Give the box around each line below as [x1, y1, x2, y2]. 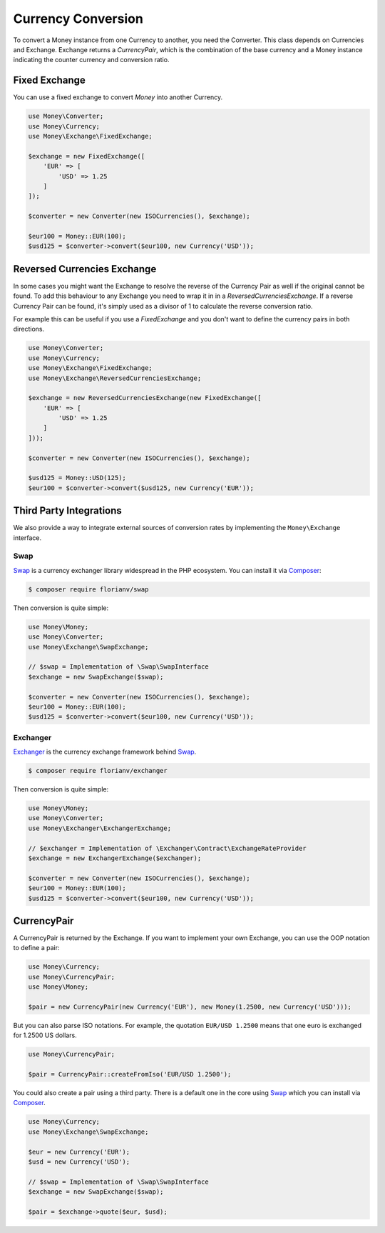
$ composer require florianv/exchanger [28, 767, 168, 775]
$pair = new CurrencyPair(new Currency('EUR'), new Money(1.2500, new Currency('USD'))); [28, 1002, 352, 1011]
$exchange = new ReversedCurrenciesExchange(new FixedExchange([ [28, 394, 262, 402]
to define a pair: [13, 944, 60, 952]
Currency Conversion [13, 11, 144, 26]
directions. [13, 325, 45, 334]
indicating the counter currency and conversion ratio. [13, 56, 170, 64]
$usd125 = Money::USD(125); [28, 474, 126, 482]
